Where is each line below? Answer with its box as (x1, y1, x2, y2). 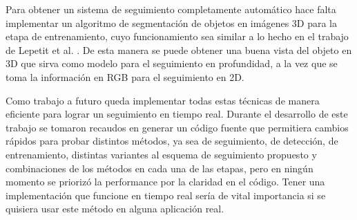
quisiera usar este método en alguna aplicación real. (6, 201, 224, 216)
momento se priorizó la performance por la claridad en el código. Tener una (6, 174, 325, 189)
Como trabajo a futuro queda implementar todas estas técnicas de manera (6, 93, 320, 107)
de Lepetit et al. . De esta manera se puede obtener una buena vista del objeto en (6, 42, 352, 57)
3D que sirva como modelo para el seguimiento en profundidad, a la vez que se (6, 56, 338, 71)
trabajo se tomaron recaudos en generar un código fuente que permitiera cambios (6, 120, 349, 134)
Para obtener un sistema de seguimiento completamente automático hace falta (6, 2, 336, 16)
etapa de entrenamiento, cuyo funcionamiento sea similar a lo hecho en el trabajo (6, 29, 349, 44)
